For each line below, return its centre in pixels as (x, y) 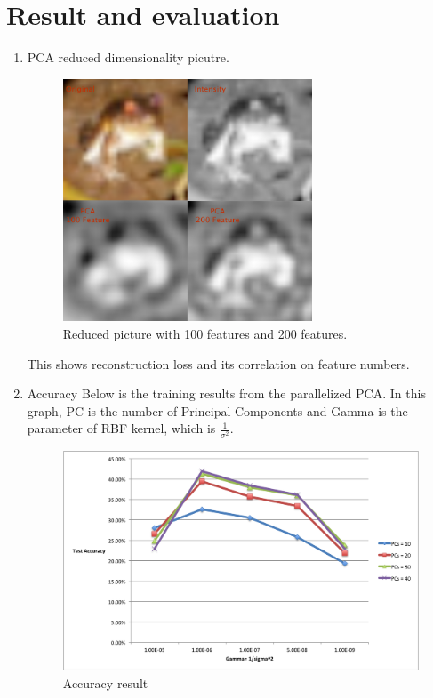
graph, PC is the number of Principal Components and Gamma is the (217, 410)
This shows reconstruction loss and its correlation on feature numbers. (218, 363)
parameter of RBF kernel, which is (121, 428)
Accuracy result (105, 682)
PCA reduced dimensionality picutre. (128, 57)
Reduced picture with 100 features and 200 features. (205, 334)
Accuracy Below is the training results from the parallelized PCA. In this (226, 393)
